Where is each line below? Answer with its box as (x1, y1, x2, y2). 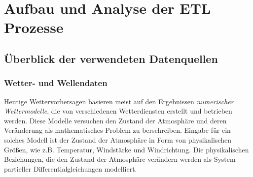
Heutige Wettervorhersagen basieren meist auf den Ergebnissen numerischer (4, 96, 234, 106)
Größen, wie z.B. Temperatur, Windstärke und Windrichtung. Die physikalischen (4, 144, 249, 154)
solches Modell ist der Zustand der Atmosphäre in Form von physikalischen (4, 134, 231, 145)
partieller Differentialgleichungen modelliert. (4, 163, 137, 174)
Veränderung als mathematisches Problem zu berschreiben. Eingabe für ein (4, 125, 231, 135)
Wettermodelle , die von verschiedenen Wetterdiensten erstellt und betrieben (4, 106, 232, 116)
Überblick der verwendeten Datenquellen (4, 51, 218, 66)
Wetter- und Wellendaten (4, 77, 108, 89)
